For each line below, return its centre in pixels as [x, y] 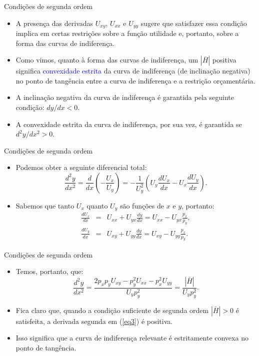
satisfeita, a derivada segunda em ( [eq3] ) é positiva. [94, 321]
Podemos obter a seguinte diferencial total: [81, 167]
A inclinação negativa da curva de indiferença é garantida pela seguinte [125, 97]
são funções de [142, 205]
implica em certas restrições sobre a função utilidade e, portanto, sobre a [127, 33]
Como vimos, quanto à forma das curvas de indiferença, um [107, 60]
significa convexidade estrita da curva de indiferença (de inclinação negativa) [133, 71]
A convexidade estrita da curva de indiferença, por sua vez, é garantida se [129, 124]
